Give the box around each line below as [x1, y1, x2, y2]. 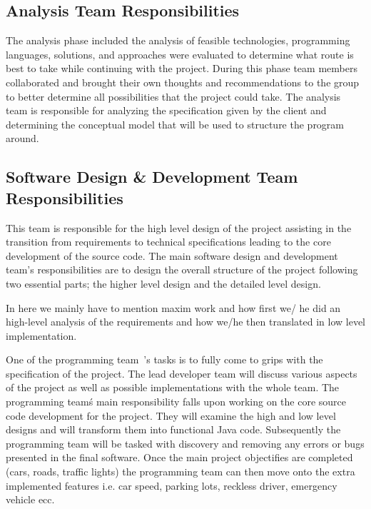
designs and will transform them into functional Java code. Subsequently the [6, 422, 341, 437]
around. [6, 131, 39, 146]
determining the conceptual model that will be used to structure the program [6, 116, 345, 131]
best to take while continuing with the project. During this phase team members [6, 61, 357, 76]
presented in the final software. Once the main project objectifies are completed [6, 450, 353, 465]
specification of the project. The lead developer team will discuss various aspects [6, 366, 357, 381]
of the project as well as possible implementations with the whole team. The [6, 380, 340, 395]
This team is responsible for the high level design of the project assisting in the [6, 220, 352, 235]
